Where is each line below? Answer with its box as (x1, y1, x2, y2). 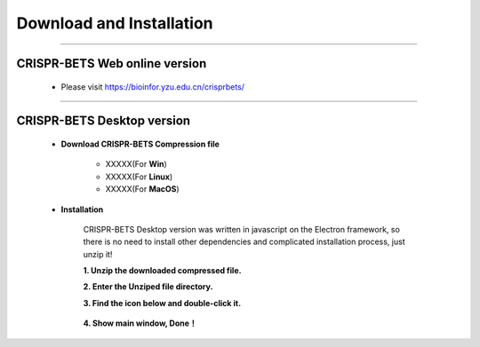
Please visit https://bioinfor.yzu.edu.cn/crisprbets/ (60, 81, 244, 92)
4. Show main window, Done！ (83, 318, 197, 328)
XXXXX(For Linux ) (105, 171, 173, 182)
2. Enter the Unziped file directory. (83, 281, 213, 292)
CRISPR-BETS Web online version (16, 56, 207, 71)
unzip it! (83, 248, 113, 259)
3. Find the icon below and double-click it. (83, 297, 242, 308)
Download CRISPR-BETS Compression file (60, 138, 220, 149)
